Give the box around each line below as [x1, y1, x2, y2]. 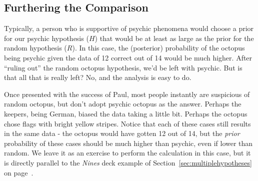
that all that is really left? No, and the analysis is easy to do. [4, 72, 191, 82]
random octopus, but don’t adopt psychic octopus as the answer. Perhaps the [4, 98, 241, 109]
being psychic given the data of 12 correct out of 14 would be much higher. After [4, 52, 252, 62]
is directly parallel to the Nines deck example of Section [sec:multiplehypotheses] [4, 157, 252, 167]
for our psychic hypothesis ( [4, 32, 89, 43]
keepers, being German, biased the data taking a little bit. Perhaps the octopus [4, 108, 247, 118]
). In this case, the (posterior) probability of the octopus [72, 42, 245, 53]
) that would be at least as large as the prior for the [94, 32, 254, 43]
